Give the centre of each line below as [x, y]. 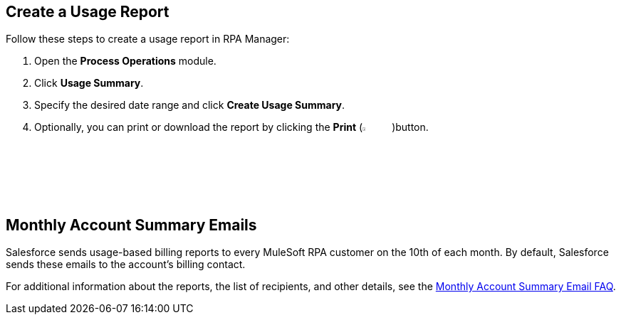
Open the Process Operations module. [125, 61]
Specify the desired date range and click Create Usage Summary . [190, 105]
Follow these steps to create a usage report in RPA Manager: [148, 39]
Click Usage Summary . [89, 83]
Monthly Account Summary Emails [131, 225]
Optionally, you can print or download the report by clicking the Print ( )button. [231, 127]
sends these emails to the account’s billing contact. [126, 265]
